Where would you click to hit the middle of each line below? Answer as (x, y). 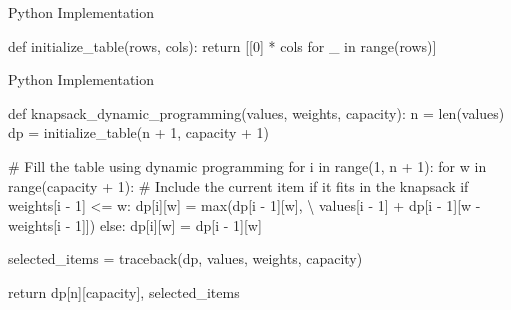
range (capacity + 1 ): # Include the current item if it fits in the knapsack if (238, 185)
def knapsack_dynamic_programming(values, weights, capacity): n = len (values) (256, 112)
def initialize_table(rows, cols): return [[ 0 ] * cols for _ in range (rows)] (222, 45)
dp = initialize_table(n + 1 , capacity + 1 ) (139, 132)
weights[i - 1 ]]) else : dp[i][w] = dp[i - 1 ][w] (135, 224)
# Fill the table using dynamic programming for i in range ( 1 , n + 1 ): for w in (247, 165)
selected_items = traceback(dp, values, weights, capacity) (185, 258)
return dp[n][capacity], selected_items (124, 291)
